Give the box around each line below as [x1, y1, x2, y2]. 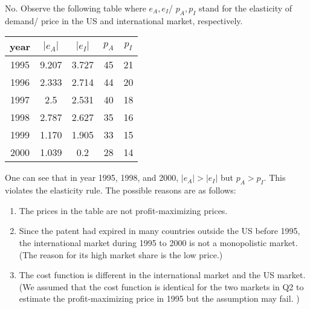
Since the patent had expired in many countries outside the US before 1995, [19, 224, 300, 237]
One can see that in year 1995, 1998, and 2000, [5, 171, 179, 184]
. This [263, 171, 286, 184]
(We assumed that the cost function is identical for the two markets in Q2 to [19, 280, 304, 293]
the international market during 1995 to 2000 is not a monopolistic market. [19, 236, 298, 249]
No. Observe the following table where [5, 2, 146, 14]
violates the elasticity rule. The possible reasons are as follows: [5, 184, 236, 197]
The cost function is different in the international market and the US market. [19, 268, 306, 281]
